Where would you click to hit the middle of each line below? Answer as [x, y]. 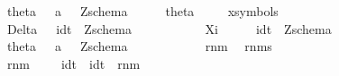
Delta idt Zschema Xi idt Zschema [169, 28]
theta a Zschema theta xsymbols [142, 11]
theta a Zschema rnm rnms [139, 46]
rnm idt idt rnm [73, 63]
